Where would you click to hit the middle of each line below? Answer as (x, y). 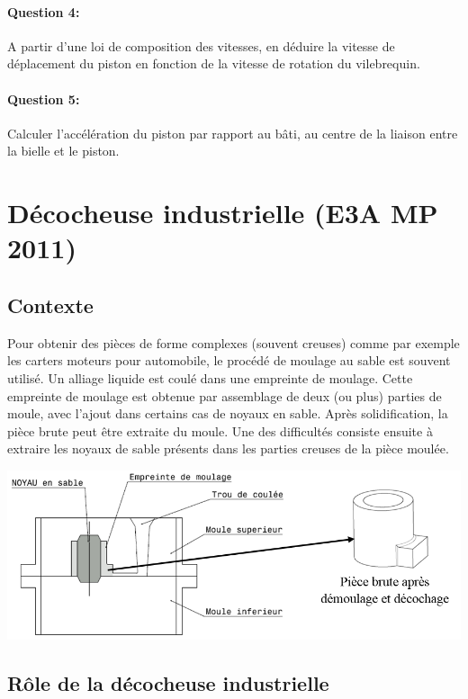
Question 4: (44, 11)
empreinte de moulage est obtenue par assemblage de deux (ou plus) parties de (225, 395)
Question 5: (44, 99)
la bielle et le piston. (63, 151)
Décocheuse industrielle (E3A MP (223, 213)
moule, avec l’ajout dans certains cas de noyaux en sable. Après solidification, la (228, 413)
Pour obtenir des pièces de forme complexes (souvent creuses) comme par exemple (234, 342)
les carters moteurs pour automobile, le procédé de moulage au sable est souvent (229, 360)
